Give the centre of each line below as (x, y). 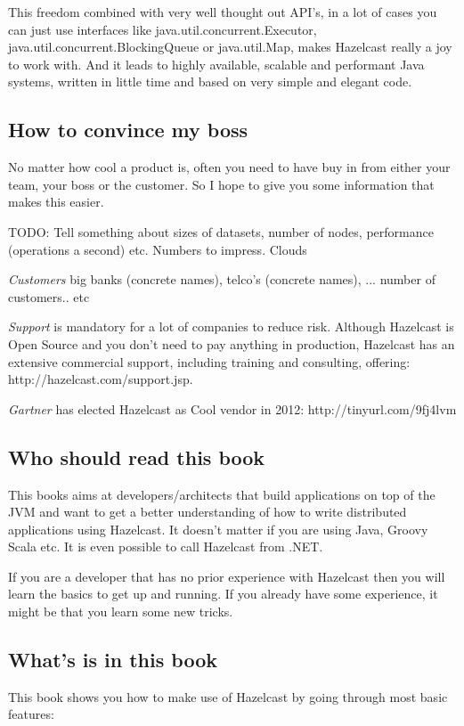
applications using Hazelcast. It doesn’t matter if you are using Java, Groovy (218, 529)
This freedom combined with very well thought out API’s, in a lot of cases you (223, 12)
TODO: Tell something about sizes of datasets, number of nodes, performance (221, 231)
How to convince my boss (128, 130)
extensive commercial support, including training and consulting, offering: (209, 361)
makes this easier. (56, 202)
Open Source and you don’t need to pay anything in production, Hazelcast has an (232, 343)
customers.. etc (49, 296)
